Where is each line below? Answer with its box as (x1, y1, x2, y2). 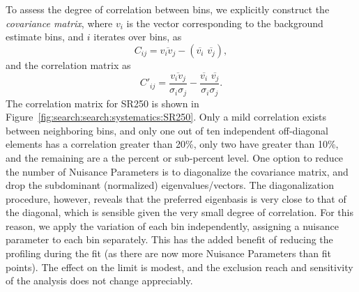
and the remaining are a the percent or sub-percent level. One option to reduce (6, 150, 344, 164)
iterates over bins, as (93, 29, 182, 44)
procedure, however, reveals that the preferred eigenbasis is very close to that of (6, 191, 346, 206)
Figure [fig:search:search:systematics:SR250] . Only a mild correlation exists (6, 109, 327, 124)
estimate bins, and (6, 29, 84, 44)
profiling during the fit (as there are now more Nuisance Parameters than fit (6, 246, 331, 261)
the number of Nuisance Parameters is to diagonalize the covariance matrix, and (6, 164, 349, 178)
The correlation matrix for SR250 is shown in (6, 95, 199, 110)
